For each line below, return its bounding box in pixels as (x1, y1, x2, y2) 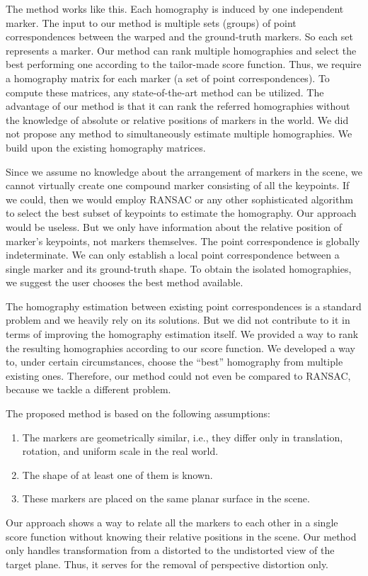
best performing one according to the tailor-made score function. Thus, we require (6, 57, 362, 72)
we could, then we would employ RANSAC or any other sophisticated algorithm (6, 191, 353, 206)
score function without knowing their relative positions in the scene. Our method (6, 529, 357, 543)
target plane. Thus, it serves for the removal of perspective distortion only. (6, 556, 329, 571)
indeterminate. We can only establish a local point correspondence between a (6, 247, 340, 262)
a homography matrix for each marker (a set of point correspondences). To (6, 70, 330, 85)
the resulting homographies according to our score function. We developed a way (6, 340, 355, 355)
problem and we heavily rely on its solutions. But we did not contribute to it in (6, 312, 350, 327)
